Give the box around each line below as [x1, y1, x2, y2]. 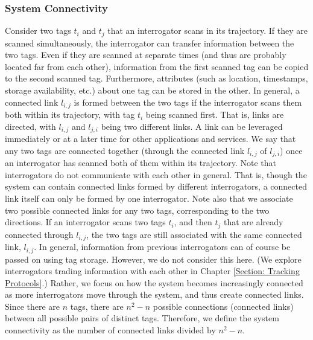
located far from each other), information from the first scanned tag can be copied [5, 60, 309, 72]
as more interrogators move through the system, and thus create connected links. [5, 288, 304, 301]
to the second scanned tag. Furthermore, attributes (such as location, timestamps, [5, 72, 308, 85]
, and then [174, 216, 212, 228]
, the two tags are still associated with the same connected [86, 228, 302, 240]
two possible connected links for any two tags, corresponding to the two [5, 204, 270, 216]
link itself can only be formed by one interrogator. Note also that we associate [5, 191, 293, 204]
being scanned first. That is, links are [145, 108, 284, 121]
